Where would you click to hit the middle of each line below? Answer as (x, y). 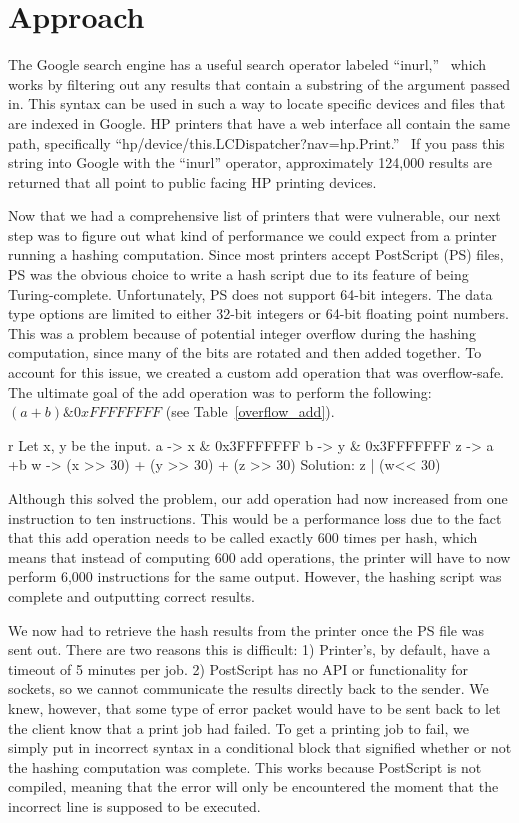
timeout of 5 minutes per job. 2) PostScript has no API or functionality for (238, 668)
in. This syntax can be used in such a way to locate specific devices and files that (257, 103)
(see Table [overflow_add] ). (250, 411)
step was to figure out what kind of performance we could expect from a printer (252, 234)
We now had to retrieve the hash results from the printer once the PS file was (246, 629)
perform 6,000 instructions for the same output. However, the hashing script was (255, 576)
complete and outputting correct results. (131, 595)
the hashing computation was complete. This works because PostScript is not (245, 766)
